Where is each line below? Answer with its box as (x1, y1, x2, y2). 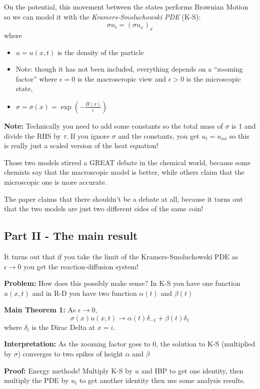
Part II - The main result (4, 228, 138, 243)
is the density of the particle (57, 47, 144, 57)
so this (229, 130, 249, 141)
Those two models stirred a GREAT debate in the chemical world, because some (4, 157, 251, 167)
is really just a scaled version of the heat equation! (4, 140, 158, 151)
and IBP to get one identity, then (141, 365, 243, 375)
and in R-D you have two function (32, 287, 137, 298)
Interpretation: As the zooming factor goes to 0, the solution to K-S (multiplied (4, 338, 255, 349)
